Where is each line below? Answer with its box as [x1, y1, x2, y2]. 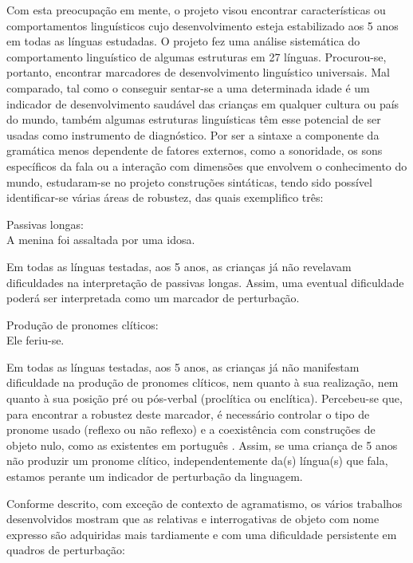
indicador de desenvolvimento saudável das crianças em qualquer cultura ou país [6, 95, 399, 112]
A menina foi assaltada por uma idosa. [6, 231, 195, 248]
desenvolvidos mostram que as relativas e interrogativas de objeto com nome [6, 510, 380, 527]
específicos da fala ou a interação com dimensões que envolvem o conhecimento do [6, 157, 407, 174]
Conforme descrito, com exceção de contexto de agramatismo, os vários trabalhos [6, 494, 403, 511]
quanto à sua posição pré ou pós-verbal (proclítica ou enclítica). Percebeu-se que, [6, 390, 403, 407]
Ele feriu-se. [6, 332, 65, 348]
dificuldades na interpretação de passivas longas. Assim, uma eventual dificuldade [6, 274, 404, 290]
